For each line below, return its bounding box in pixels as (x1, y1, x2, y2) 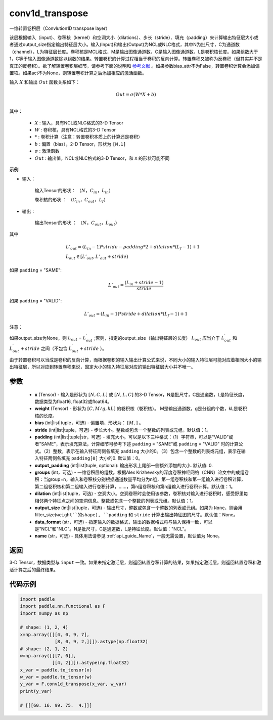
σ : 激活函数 (34, 148, 60, 154)
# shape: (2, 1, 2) (20, 646, 68, 652)
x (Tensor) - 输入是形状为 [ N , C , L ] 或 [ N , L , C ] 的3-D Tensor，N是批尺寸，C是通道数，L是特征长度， (34, 391, 247, 397)
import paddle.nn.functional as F (20, 603, 106, 609)
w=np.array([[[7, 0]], (20, 653, 76, 658)
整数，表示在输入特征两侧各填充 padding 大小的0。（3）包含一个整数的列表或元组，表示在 (53, 448, 241, 454)
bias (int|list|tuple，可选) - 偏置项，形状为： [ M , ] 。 (34, 420, 144, 426)
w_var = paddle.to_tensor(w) (20, 674, 93, 680)
